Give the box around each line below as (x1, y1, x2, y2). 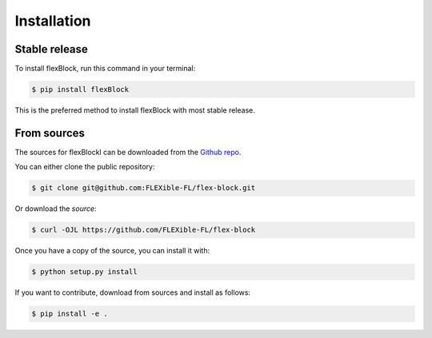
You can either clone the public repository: (14, 162, 155, 172)
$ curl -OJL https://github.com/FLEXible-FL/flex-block (31, 225, 256, 235)
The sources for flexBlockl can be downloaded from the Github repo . (14, 147, 242, 157)
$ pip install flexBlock (31, 85, 130, 94)
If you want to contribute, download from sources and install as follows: (14, 288, 251, 297)
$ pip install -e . (31, 309, 108, 319)
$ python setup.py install (31, 268, 138, 276)
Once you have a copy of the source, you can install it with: (14, 246, 210, 256)
